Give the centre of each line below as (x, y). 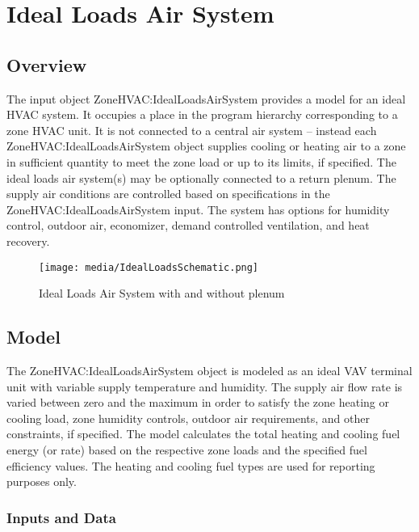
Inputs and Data (61, 517)
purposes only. (42, 481)
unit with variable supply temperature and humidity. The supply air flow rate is (205, 386)
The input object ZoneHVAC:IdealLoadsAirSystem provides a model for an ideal (206, 98)
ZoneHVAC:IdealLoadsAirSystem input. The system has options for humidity (198, 209)
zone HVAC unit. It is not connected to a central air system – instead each (192, 130)
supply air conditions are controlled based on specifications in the (168, 194)
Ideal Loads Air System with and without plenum (162, 293)
